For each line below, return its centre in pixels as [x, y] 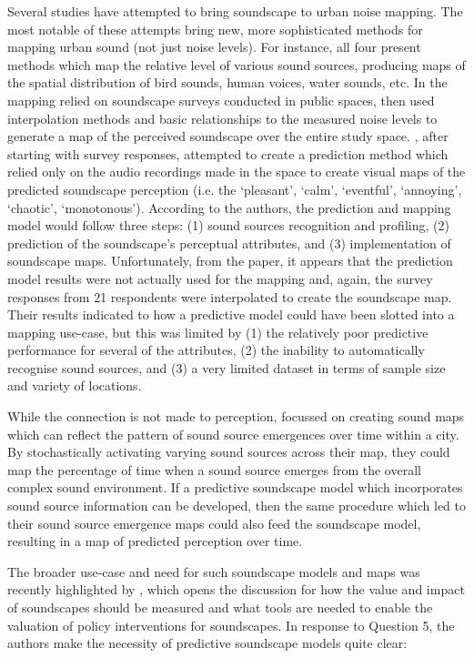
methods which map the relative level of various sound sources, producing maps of [237, 64]
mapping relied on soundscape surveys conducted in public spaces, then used [221, 100]
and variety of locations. [75, 385]
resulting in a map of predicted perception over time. [155, 541]
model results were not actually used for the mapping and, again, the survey [220, 278]
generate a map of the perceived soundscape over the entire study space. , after [228, 136]
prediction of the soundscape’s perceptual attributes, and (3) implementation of [229, 243]
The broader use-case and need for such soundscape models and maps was [214, 571]
